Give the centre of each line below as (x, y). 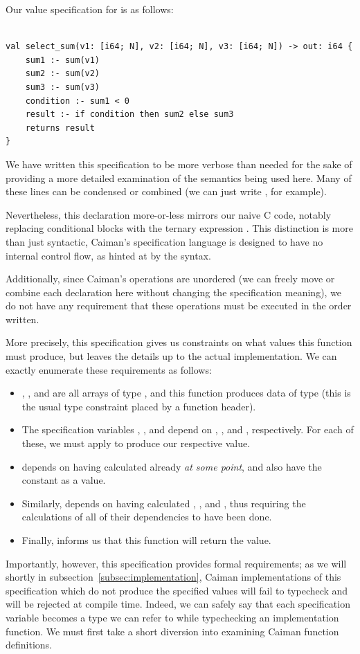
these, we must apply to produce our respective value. (136, 443)
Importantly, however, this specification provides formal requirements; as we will (176, 563)
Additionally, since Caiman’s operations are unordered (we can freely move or (170, 279)
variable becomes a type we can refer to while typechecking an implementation (172, 617)
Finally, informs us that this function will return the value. (146, 540)
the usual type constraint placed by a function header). (139, 406)
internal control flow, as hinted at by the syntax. (108, 255)
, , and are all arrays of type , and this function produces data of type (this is (186, 393)
